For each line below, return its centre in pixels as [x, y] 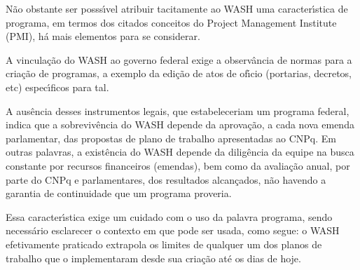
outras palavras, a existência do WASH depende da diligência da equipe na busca [180, 152]
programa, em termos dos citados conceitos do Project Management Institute [171, 22]
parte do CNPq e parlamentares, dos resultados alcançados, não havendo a [166, 179]
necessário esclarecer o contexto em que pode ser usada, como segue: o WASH [173, 230]
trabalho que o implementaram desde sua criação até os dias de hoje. [153, 258]
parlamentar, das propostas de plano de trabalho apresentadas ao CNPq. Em [171, 138]
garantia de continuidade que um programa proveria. [119, 193]
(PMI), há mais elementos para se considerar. [103, 36]
